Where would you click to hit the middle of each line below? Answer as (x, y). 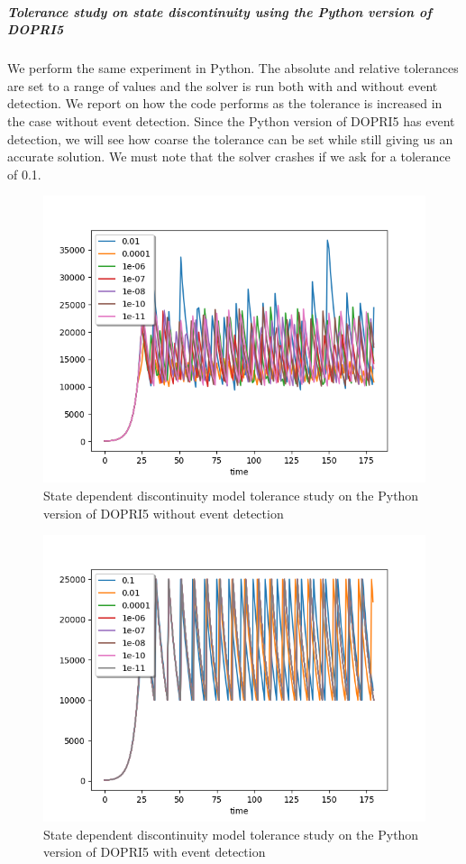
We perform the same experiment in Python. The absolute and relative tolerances (233, 68)
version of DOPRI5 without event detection (164, 513)
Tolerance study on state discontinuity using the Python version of (219, 11)
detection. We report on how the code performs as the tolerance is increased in (225, 103)
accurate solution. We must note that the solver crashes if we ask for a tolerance (229, 156)
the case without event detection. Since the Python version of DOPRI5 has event (231, 120)
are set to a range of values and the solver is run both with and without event (223, 85)
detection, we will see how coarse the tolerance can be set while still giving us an (230, 138)
